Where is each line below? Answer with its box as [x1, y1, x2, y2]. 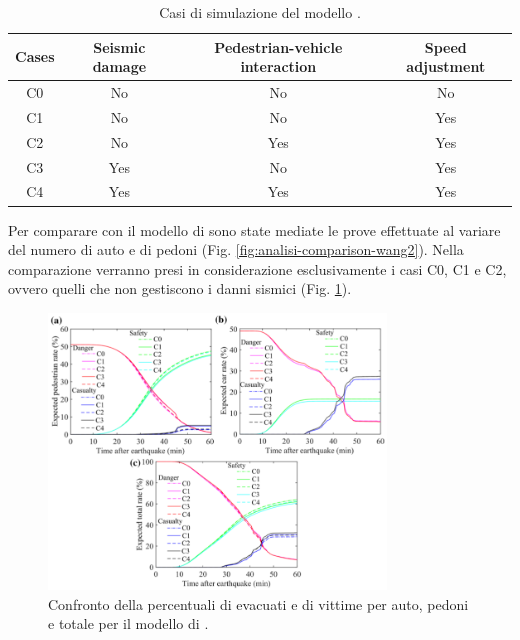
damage [92, 56, 147, 77]
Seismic [93, 36, 146, 57]
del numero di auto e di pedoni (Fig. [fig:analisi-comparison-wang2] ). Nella [8, 239, 464, 260]
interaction [240, 56, 317, 77]
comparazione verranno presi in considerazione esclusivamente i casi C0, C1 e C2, [8, 258, 507, 279]
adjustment [406, 56, 486, 77]
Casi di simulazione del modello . [159, 2, 361, 22]
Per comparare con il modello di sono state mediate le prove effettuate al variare [8, 219, 501, 240]
